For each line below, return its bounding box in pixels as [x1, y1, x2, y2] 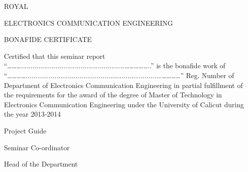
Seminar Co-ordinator [4, 142, 70, 152]
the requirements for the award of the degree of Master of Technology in [4, 89, 222, 100]
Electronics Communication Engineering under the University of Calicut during [4, 99, 244, 109]
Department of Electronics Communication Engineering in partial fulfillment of [4, 80, 243, 90]
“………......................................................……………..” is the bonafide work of [4, 60, 226, 71]
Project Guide [4, 125, 46, 135]
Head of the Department [4, 159, 78, 169]
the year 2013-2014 [4, 109, 61, 119]
